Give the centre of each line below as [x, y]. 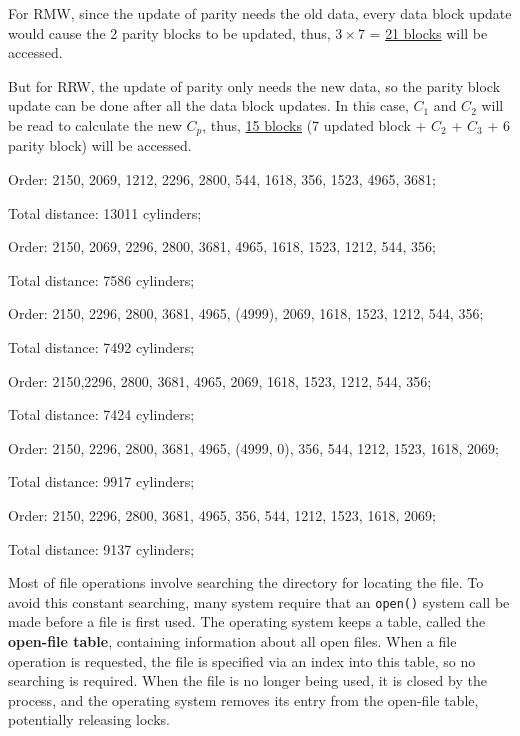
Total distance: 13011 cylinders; [105, 212]
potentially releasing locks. [89, 719]
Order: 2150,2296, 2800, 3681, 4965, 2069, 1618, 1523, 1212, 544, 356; [220, 380]
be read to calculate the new [95, 124]
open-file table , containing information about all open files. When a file [232, 640]
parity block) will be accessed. [100, 145]
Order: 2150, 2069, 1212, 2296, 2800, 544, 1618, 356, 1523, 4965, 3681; [222, 179]
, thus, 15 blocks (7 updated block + [314, 124]
